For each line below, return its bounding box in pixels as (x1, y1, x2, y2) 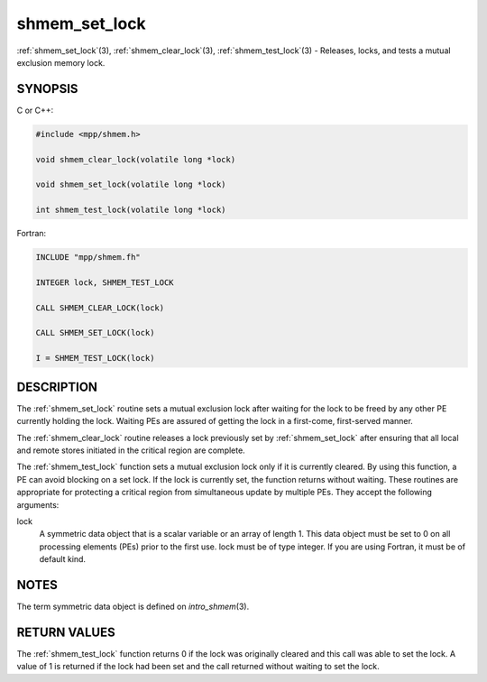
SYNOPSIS (16, 81, 78, 97)
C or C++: (16, 105, 54, 115)
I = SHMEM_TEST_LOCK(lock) (35, 353, 155, 364)
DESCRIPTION (16, 379, 98, 394)
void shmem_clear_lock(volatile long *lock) (35, 154, 236, 164)
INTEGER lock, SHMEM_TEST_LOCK (35, 277, 175, 288)
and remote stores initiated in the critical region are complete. (16, 445, 245, 456)
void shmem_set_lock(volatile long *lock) (35, 180, 226, 189)
